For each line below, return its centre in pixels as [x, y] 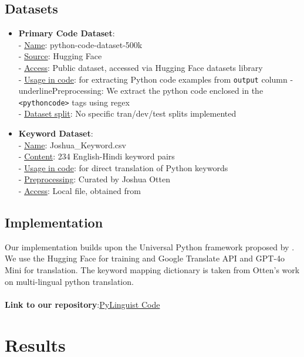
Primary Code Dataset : [67, 33]
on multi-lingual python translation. [69, 281]
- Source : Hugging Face [60, 56]
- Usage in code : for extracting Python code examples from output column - [156, 79]
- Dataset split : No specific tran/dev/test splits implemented [127, 113]
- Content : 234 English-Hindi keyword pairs [97, 156]
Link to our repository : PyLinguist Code [82, 304]
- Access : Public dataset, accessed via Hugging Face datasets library [141, 67]
